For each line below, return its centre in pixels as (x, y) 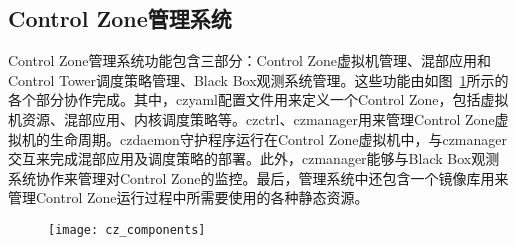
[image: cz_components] (127, 229)
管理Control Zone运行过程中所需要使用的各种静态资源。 (188, 197)
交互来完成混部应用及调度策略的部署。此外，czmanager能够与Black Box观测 (254, 158)
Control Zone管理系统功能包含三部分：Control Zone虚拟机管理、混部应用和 (250, 60)
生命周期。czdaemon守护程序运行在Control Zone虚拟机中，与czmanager (278, 138)
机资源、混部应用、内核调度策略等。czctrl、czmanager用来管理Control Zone (251, 118)
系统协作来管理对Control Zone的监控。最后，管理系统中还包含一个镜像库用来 (258, 177)
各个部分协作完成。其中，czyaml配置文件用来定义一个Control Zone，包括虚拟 (258, 99)
